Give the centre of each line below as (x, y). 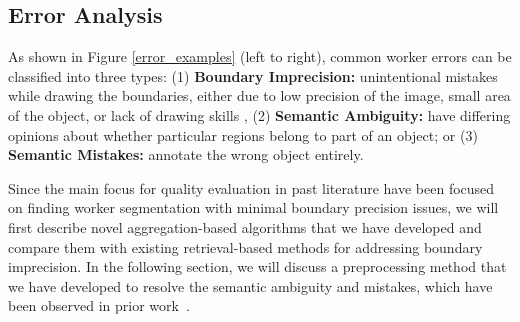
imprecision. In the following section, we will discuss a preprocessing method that (257, 266)
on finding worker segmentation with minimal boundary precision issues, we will (253, 207)
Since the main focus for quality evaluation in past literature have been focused (251, 187)
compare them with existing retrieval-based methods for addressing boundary (245, 246)
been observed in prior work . (99, 305)
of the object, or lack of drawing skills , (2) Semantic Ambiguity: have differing (259, 114)
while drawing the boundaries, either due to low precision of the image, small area (259, 95)
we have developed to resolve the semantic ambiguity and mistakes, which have (250, 285)
